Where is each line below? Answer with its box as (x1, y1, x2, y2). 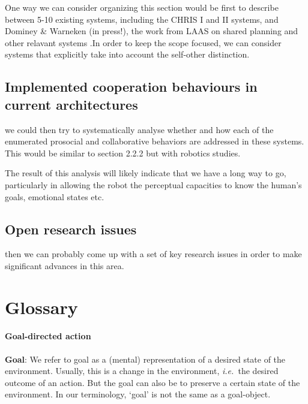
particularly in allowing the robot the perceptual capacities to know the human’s (5, 178, 302, 191)
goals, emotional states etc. (5, 190, 104, 203)
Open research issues (5, 219, 137, 238)
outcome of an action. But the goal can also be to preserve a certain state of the (5, 376, 300, 388)
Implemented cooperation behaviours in (5, 77, 258, 96)
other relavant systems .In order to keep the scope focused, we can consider (5, 36, 282, 49)
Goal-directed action (5, 330, 91, 342)
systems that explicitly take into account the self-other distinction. (5, 48, 250, 61)
